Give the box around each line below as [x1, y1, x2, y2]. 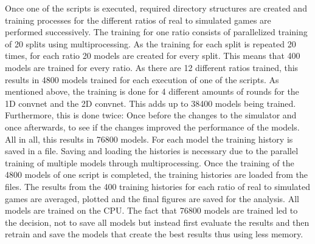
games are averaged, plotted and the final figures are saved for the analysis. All [5, 192, 299, 205]
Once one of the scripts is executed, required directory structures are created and [5, 2, 307, 14]
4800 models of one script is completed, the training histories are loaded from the [5, 168, 308, 181]
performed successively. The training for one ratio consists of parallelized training [5, 25, 308, 38]
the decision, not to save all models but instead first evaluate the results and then [5, 215, 310, 228]
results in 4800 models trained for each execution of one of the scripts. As [5, 73, 279, 86]
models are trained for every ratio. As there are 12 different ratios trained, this [5, 61, 299, 73]
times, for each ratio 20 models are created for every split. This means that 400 [5, 49, 300, 62]
